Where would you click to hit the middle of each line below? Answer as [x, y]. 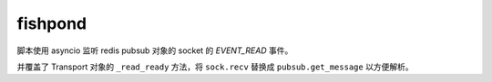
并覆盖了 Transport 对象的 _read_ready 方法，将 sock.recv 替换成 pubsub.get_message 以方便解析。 [215, 67]
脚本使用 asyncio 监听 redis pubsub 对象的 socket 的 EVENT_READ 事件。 [155, 50]
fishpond [51, 23]
